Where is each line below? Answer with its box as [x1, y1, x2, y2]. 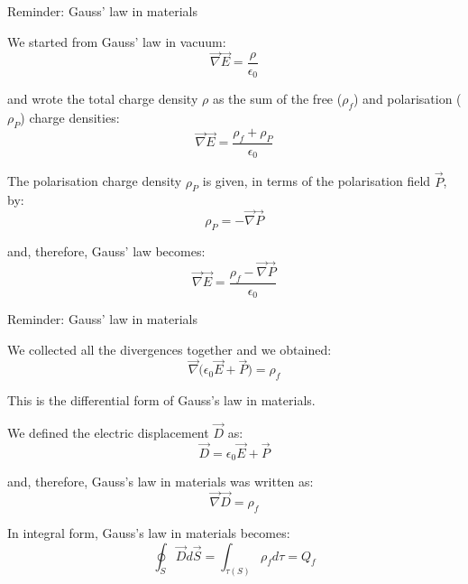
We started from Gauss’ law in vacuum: [7, 32, 226, 51]
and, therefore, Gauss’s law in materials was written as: [7, 472, 314, 491]
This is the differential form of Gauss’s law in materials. [7, 391, 316, 410]
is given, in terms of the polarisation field [202, 171, 431, 190]
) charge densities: [20, 108, 120, 127]
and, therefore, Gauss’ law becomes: [7, 241, 206, 260]
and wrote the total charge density [7, 89, 198, 108]
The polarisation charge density [7, 171, 182, 190]
